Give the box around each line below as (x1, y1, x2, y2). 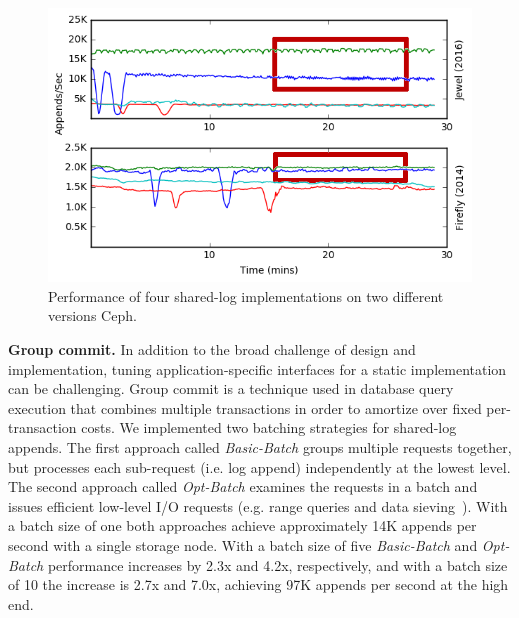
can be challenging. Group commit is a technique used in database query (8, 378, 454, 399)
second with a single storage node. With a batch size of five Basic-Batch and (8, 534, 478, 555)
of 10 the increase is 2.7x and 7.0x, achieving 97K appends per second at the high (8, 574, 509, 595)
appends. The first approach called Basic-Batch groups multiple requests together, (8, 436, 512, 457)
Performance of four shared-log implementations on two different (48, 285, 444, 306)
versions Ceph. (48, 305, 137, 326)
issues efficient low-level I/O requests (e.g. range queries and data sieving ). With (8, 495, 508, 516)
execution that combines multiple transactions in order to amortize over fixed (8, 397, 482, 418)
